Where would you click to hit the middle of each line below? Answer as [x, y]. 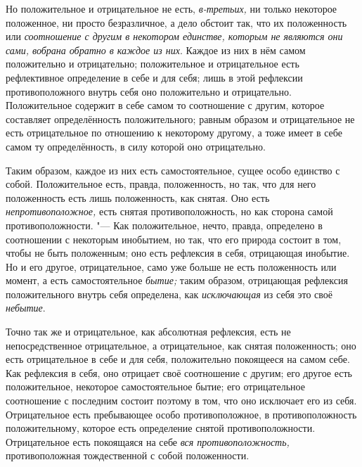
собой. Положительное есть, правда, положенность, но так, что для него [161, 184]
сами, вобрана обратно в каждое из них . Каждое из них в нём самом [156, 50]
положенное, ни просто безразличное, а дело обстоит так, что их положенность [176, 22]
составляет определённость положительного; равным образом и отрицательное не [180, 119]
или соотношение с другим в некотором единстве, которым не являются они [174, 36]
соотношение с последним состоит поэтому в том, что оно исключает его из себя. [181, 401]
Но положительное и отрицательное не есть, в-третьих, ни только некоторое [172, 8]
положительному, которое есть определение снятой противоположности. [161, 428]
